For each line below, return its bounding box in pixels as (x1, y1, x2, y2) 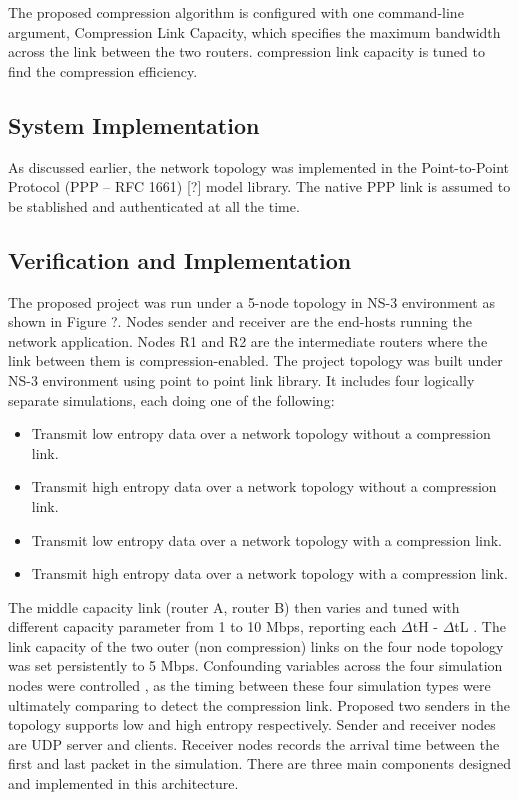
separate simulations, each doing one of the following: (8, 389, 335, 410)
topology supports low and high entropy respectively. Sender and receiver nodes (8, 714, 496, 735)
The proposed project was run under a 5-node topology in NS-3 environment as (8, 291, 495, 312)
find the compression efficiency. (8, 60, 198, 81)
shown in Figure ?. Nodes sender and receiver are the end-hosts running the (8, 311, 472, 332)
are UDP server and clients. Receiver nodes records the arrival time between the (8, 733, 500, 754)
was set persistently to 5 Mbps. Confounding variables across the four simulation (8, 655, 503, 676)
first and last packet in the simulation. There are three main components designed (8, 753, 511, 774)
